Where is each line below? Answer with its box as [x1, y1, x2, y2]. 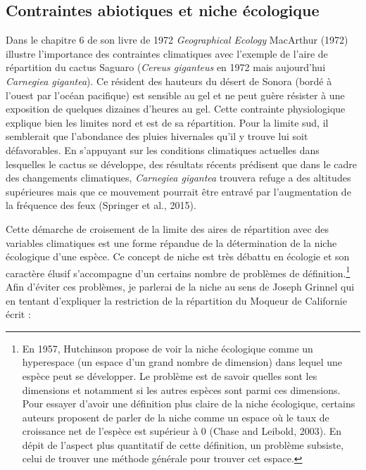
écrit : [6, 307, 31, 322]
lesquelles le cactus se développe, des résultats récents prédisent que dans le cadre [6, 156, 357, 171]
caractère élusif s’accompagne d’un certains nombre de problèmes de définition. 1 [6, 263, 351, 280]
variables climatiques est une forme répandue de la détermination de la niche [6, 235, 337, 250]
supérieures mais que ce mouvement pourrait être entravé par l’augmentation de [6, 184, 351, 198]
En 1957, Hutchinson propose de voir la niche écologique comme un [22, 341, 313, 355]
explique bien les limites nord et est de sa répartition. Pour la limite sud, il [6, 115, 329, 129]
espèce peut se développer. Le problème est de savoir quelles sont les [22, 368, 317, 383]
